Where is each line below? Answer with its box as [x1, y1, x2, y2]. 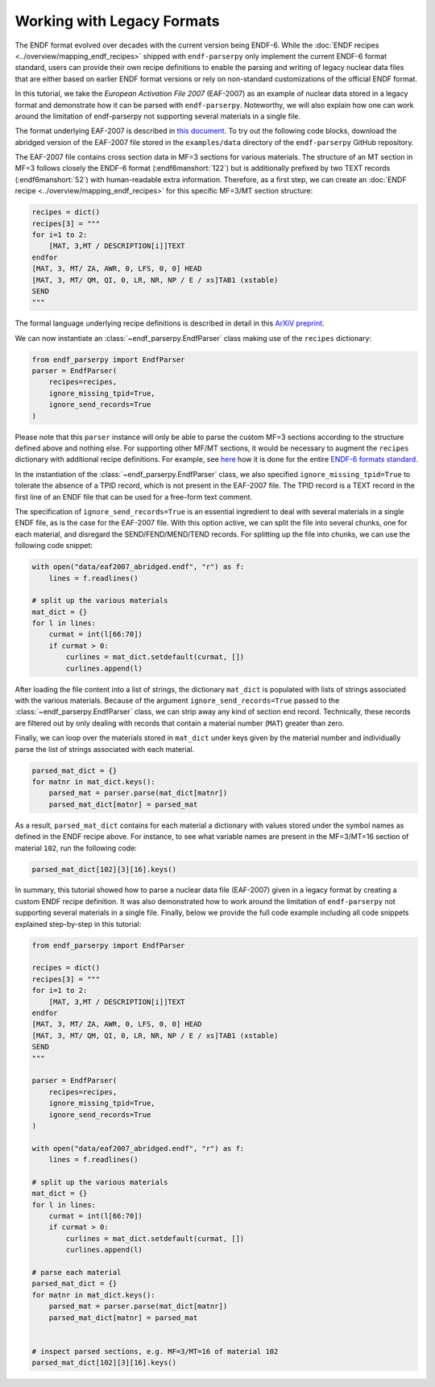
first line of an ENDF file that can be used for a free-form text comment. [14, 492, 253, 501]
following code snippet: [14, 541, 93, 550]
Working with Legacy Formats [14, 12, 220, 30]
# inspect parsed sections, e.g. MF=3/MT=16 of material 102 [31, 1347, 279, 1356]
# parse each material [31, 1268, 122, 1277]
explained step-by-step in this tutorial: [14, 919, 142, 928]
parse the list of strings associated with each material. [14, 744, 195, 754]
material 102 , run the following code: [14, 843, 137, 853]
